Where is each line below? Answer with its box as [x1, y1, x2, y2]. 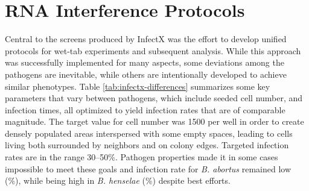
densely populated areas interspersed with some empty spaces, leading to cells [5, 127, 293, 139]
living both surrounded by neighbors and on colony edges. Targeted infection [5, 139, 289, 151]
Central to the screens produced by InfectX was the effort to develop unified [5, 33, 287, 45]
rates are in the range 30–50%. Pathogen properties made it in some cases [5, 151, 278, 163]
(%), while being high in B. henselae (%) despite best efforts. [5, 174, 231, 187]
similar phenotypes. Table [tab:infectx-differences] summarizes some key [5, 80, 270, 92]
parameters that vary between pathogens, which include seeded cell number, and [5, 92, 303, 104]
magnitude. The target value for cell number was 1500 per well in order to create [5, 115, 304, 128]
